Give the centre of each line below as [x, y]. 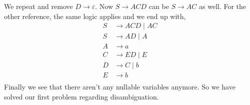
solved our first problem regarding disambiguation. [81, 96]
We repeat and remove [38, 6]
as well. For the [223, 6]
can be [159, 6]
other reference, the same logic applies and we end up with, [95, 16]
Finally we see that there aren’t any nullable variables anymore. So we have [120, 87]
